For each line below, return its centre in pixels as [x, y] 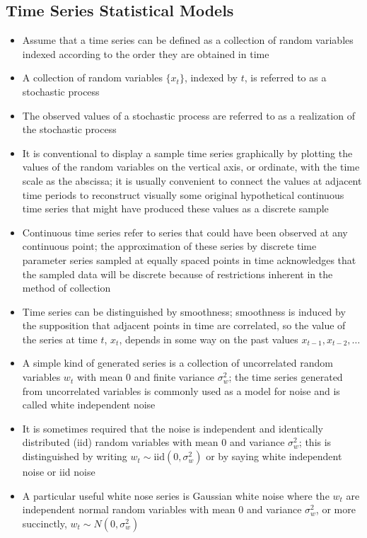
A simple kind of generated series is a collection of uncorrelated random [177, 363]
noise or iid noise [59, 472]
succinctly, [45, 523]
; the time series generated [286, 377]
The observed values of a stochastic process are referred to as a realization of [188, 115]
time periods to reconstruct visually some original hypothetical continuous [183, 194]
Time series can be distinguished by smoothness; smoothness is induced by [184, 311]
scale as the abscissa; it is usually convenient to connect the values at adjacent [192, 180]
